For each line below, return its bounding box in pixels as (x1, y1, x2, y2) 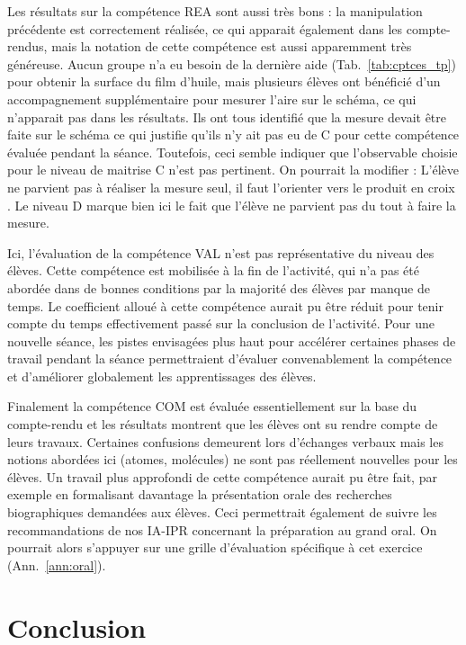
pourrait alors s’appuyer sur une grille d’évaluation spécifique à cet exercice (7, 538, 423, 557)
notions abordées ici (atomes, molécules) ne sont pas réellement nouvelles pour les (7, 450, 458, 469)
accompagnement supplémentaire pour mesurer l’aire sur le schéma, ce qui (7, 89, 417, 108)
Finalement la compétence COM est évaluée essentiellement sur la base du (7, 397, 417, 416)
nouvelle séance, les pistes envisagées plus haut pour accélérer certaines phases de (7, 331, 456, 350)
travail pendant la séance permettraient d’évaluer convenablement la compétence (7, 349, 453, 368)
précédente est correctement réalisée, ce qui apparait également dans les (7, 19, 403, 38)
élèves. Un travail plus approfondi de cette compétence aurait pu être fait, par (7, 467, 437, 486)
